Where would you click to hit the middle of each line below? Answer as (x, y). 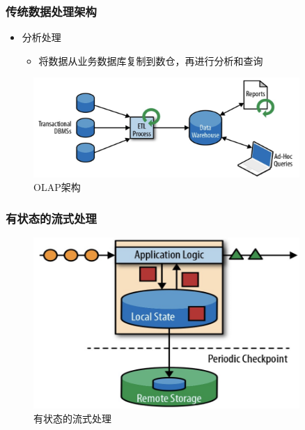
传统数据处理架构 (51, 11)
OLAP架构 (57, 187)
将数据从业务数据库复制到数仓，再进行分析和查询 (151, 60)
